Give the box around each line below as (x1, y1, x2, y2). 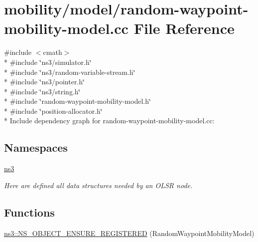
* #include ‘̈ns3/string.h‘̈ (4, 86, 81, 96)
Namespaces (4, 140, 68, 155)
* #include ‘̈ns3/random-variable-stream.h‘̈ (4, 66, 135, 77)
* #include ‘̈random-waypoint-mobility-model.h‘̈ (4, 96, 151, 106)
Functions (4, 204, 55, 220)
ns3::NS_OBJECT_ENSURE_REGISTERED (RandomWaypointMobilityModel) (4, 228, 255, 238)
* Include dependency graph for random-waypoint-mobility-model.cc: (4, 115, 215, 126)
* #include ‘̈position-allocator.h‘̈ (4, 105, 103, 116)
